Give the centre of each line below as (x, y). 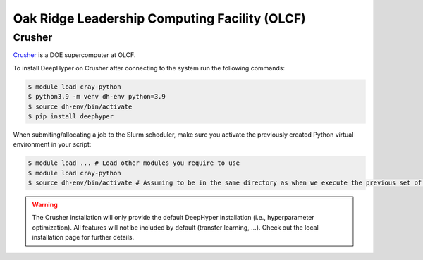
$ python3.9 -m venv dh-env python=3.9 (97, 97)
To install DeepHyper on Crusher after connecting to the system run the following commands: (149, 68)
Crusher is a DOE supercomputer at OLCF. (74, 55)
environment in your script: (52, 144)
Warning (45, 205)
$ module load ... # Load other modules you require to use (134, 163)
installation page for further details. (83, 237)
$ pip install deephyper (71, 116)
